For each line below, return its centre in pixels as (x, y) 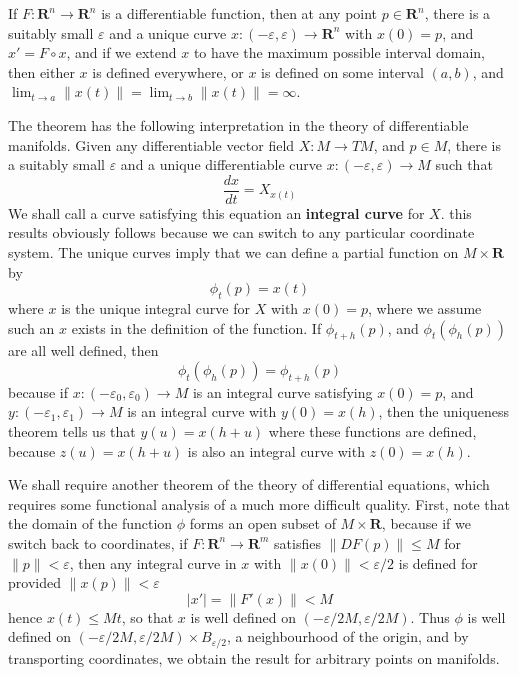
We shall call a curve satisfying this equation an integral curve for (216, 212)
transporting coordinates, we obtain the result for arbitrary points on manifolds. (254, 657)
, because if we (426, 523)
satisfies (297, 542)
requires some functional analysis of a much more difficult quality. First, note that (259, 503)
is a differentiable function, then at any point (239, 13)
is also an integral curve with (276, 450)
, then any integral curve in (153, 562)
